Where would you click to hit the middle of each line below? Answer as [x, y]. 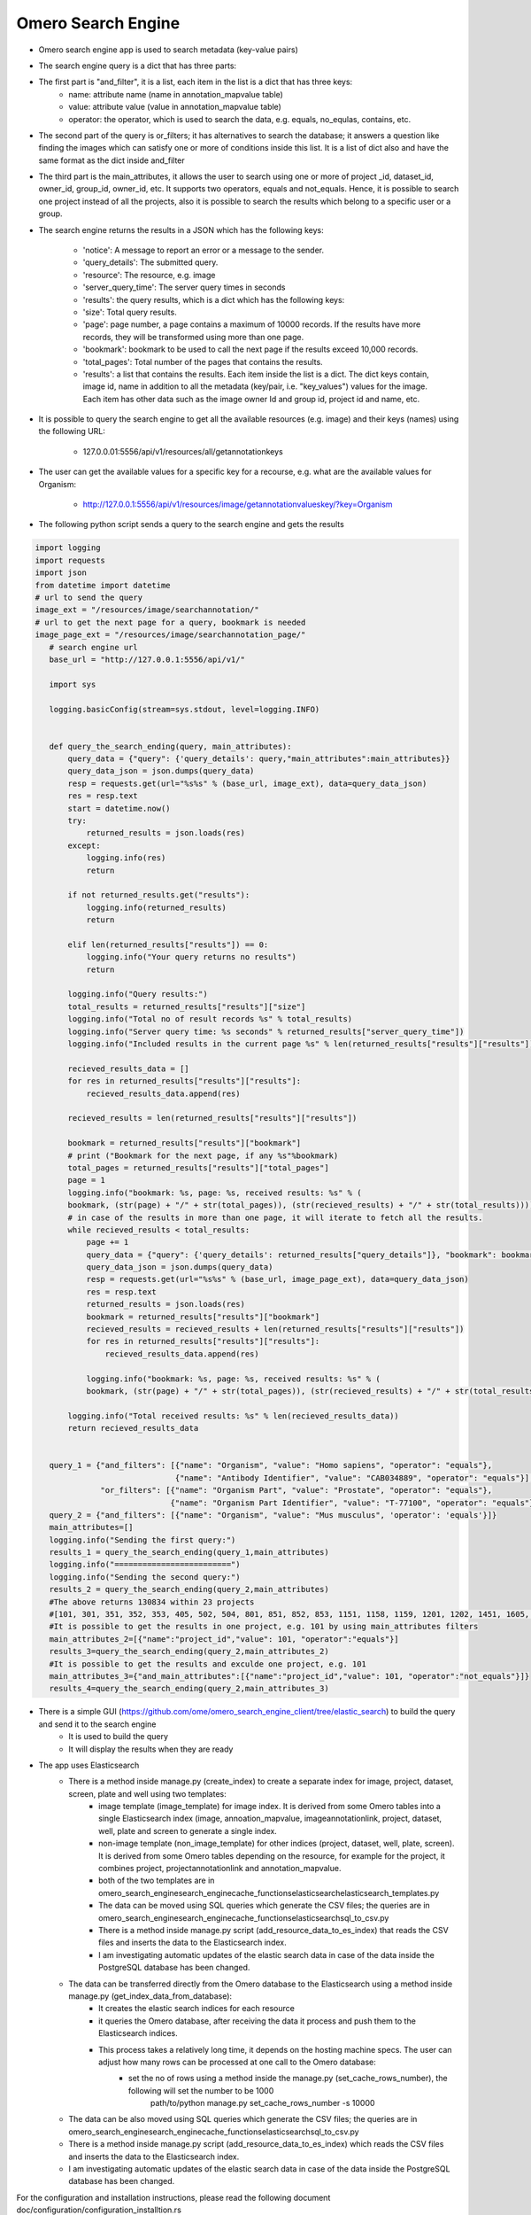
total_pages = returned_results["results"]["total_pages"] [198, 1168]
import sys [73, 684]
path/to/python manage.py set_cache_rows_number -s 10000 [263, 2103]
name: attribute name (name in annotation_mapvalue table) [176, 94]
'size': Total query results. [130, 312]
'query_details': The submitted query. [150, 262]
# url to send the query [89, 597]
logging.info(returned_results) [157, 907]
